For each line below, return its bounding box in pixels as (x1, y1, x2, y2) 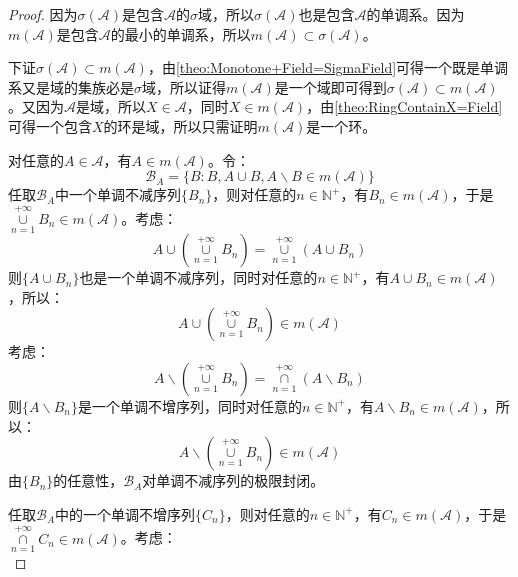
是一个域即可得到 (274, 76, 387, 97)
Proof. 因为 (8, 4, 78, 24)
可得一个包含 (8, 115, 92, 136)
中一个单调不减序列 (55, 184, 182, 205)
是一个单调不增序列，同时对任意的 (77, 395, 302, 416)
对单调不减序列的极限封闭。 (142, 470, 325, 491)
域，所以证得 (142, 76, 226, 97)
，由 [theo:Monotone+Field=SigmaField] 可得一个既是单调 (147, 57, 509, 78)
